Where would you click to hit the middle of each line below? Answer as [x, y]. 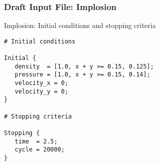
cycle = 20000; [40, 150]
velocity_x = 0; [41, 83]
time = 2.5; [36, 141]
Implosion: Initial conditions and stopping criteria [80, 25]
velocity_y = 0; [41, 91]
